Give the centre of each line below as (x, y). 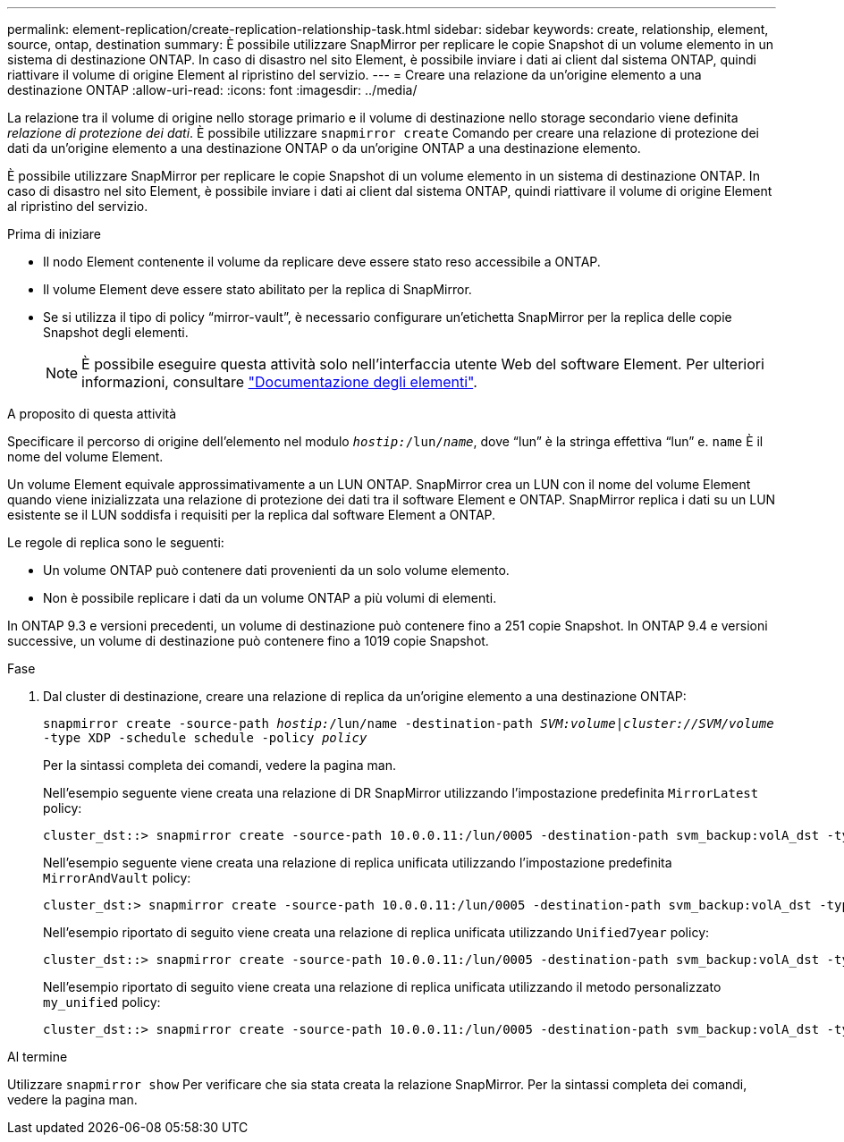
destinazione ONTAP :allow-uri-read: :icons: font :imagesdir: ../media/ (212, 90)
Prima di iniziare (54, 234)
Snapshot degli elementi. (116, 332)
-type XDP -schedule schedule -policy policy (205, 738)
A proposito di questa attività (92, 414)
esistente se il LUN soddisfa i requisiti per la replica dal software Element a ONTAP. (252, 515)
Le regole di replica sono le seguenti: (116, 542)
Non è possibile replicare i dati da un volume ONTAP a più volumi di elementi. (270, 598)
